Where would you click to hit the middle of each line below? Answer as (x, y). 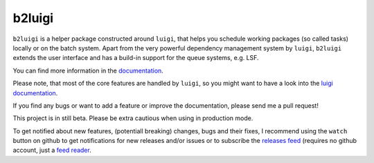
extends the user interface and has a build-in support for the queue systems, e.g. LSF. (136, 58)
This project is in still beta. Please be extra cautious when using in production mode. (133, 118)
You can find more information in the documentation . (88, 70)
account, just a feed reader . (52, 150)
